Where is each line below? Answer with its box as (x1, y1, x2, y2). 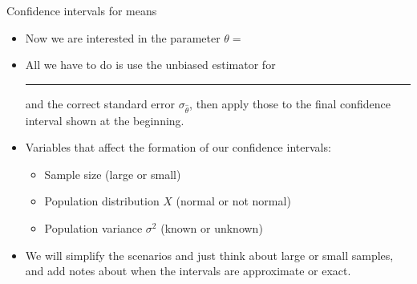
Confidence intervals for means (6, 2, 157, 18)
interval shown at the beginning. (25, 112, 184, 128)
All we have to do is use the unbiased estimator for (25, 56, 276, 73)
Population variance (44, 219, 143, 236)
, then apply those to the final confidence (189, 95, 391, 112)
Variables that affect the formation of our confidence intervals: (25, 139, 331, 156)
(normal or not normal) (176, 193, 291, 209)
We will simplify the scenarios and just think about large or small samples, (25, 246, 394, 263)
